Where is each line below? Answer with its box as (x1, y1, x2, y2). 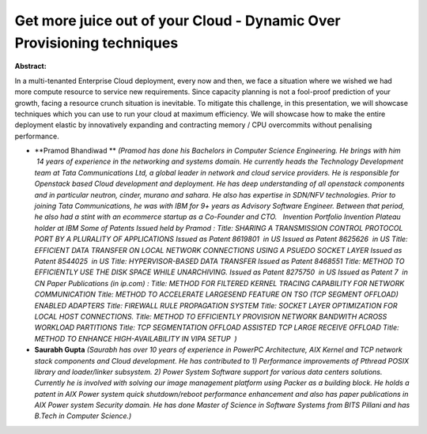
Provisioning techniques (14, 34, 179, 51)
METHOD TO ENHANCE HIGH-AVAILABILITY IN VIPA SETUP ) (34, 334, 237, 343)
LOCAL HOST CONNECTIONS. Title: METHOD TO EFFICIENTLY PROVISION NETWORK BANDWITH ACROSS (34, 311, 387, 321)
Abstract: (14, 62, 47, 71)
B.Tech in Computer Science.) (34, 411, 132, 421)
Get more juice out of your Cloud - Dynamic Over (14, 12, 342, 29)
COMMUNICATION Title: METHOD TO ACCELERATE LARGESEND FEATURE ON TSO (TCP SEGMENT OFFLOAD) (34, 289, 399, 300)
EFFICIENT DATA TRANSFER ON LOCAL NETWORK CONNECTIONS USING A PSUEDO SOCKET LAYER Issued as (34, 245, 402, 255)
